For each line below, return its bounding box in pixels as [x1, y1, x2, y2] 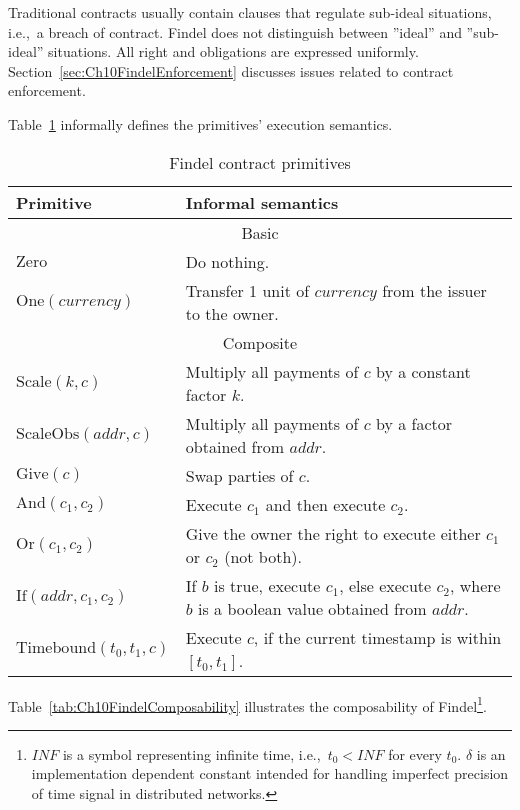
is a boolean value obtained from [198, 596, 427, 620]
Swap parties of [185, 463, 294, 487]
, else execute [339, 573, 432, 597]
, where [449, 573, 501, 597]
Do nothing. [185, 249, 270, 273]
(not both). [224, 544, 302, 568]
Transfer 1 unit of [185, 278, 310, 302]
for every [388, 743, 442, 764]
